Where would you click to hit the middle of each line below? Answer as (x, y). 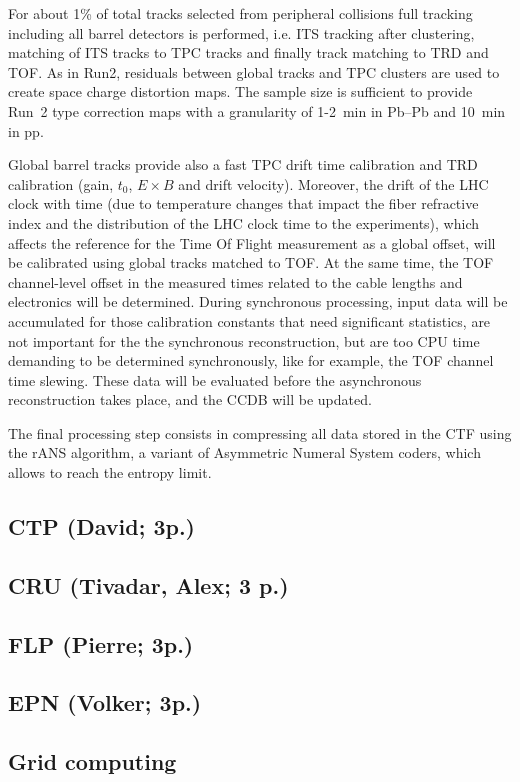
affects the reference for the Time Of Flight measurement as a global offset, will (252, 242)
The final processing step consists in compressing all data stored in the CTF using (260, 432)
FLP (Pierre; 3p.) (101, 643)
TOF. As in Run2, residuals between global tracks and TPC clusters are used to (254, 71)
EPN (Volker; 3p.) (105, 702)
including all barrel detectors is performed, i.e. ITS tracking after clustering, (241, 32)
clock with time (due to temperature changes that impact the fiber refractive (243, 203)
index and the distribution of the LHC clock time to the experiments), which (243, 222)
